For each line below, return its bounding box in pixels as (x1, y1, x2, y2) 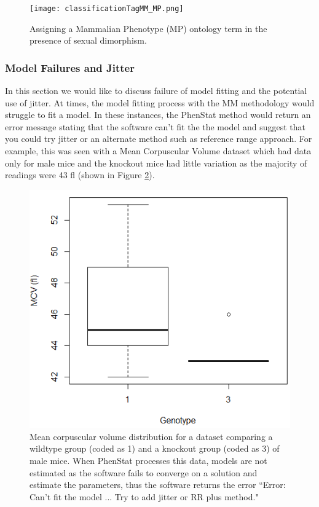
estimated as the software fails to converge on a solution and (30, 466, 258, 479)
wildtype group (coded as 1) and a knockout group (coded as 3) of (30, 442, 280, 455)
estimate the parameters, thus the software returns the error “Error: (30, 478, 286, 491)
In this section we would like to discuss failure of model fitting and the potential (5, 84, 307, 97)
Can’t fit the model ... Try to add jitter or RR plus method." (30, 490, 259, 503)
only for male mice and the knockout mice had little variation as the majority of (5, 156, 307, 169)
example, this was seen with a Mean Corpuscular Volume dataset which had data (5, 144, 312, 157)
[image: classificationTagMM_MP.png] (30, 4, 184, 13)
